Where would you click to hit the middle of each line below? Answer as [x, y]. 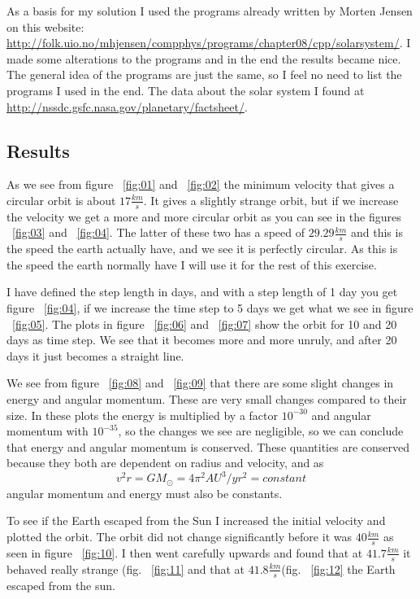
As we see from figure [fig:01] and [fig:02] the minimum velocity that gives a [201, 184]
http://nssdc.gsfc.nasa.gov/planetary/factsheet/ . [127, 106]
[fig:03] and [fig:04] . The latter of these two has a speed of [159, 232]
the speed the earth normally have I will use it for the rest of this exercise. [192, 264]
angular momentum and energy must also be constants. [145, 493]
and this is [377, 232]
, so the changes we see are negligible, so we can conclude [261, 431]
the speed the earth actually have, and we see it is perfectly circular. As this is [202, 249]
